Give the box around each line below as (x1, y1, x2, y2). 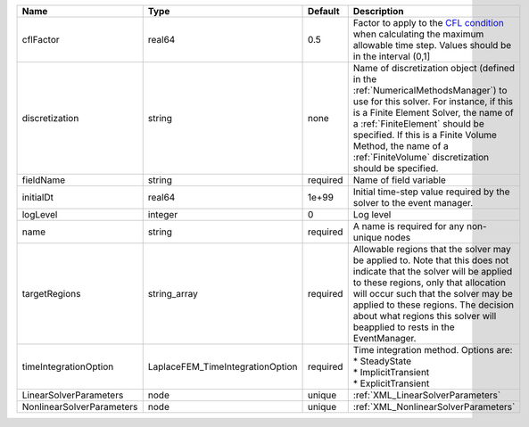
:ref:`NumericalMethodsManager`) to (352, 85, 508, 96)
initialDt (21, 192, 54, 203)
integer (147, 209, 178, 220)
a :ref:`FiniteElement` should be (352, 118, 485, 129)
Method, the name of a (352, 140, 450, 152)
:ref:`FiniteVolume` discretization (352, 152, 490, 163)
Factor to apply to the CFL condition (352, 17, 504, 29)
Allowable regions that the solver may (352, 243, 512, 255)
